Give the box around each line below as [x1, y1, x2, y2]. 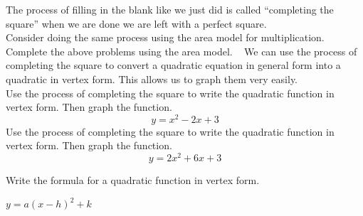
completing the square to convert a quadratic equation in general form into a [6, 58, 341, 72]
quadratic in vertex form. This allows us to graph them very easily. [6, 71, 298, 86]
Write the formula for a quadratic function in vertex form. [6, 173, 260, 188]
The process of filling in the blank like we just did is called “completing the [6, 2, 334, 16]
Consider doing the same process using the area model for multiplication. [6, 30, 325, 45]
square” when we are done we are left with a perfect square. [6, 16, 267, 31]
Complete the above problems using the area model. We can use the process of [6, 43, 357, 58]
